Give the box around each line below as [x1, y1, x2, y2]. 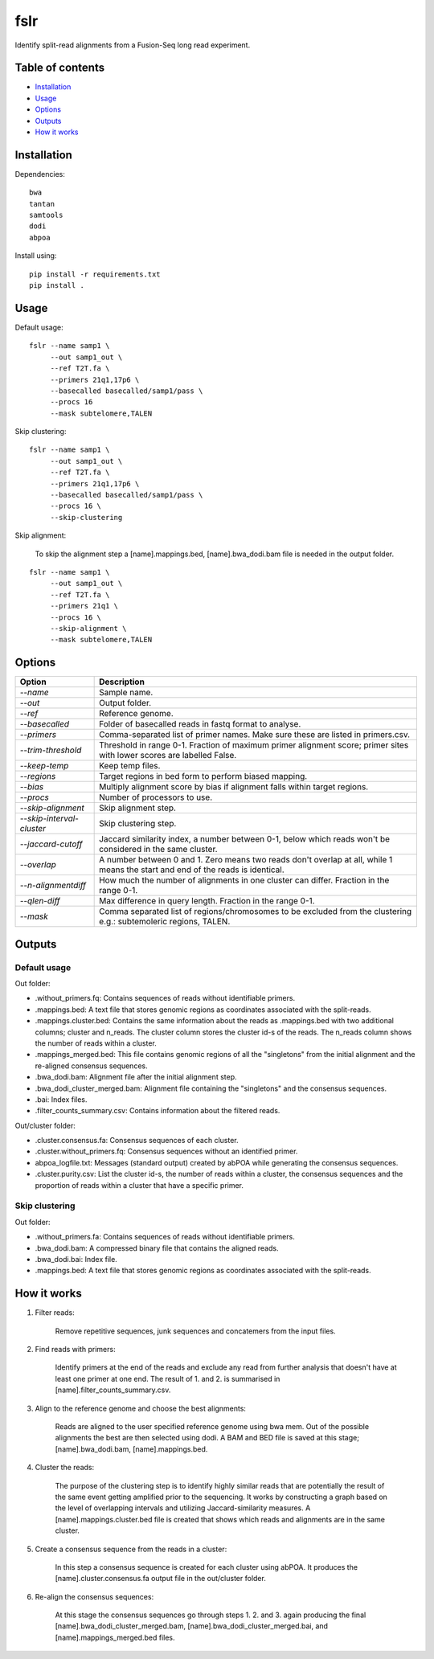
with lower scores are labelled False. [99, 750, 237, 761]
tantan [29, 199, 55, 208]
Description [99, 676, 145, 687]
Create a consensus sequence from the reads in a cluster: [35, 1544, 227, 1554]
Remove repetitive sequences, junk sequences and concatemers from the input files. [55, 1326, 337, 1336]
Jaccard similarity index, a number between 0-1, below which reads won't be [99, 834, 390, 845]
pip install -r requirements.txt [29, 269, 161, 279]
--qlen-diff [19, 895, 60, 907]
